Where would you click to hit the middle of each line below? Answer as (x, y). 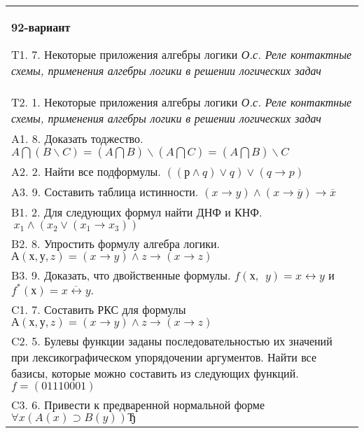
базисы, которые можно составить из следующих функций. (155, 373)
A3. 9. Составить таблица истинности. (105, 192)
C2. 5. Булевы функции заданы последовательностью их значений (172, 341)
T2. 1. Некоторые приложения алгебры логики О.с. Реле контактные (182, 102)
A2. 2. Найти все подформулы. (86, 171)
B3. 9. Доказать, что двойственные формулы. (121, 275)
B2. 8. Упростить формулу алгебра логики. (116, 243)
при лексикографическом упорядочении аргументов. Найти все (164, 357)
